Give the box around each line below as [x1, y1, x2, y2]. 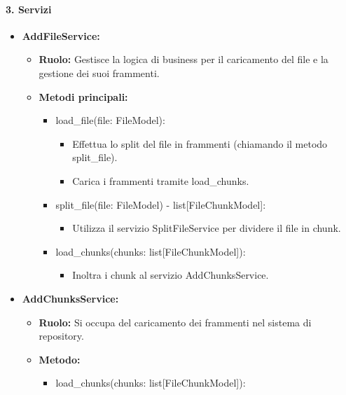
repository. [39, 328, 84, 343]
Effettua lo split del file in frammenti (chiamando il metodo [72, 136, 328, 151]
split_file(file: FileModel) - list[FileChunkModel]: [55, 197, 266, 212]
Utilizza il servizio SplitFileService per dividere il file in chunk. [72, 221, 341, 235]
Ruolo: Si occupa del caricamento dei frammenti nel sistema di [39, 314, 312, 329]
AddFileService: [22, 28, 100, 43]
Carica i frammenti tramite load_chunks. [72, 173, 249, 188]
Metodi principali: [39, 89, 128, 104]
